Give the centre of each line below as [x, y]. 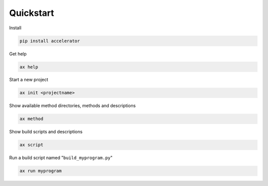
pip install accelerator [50, 41]
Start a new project [29, 80]
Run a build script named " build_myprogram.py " [61, 158]
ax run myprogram [41, 171]
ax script [32, 145]
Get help [18, 54]
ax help [29, 67]
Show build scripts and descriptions [46, 132]
